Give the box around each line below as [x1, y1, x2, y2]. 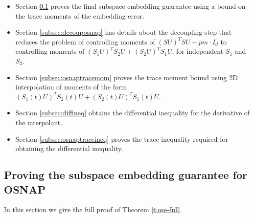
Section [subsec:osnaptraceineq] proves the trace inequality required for [15, 133, 228, 144]
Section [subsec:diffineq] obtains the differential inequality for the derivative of [15, 108, 250, 118]
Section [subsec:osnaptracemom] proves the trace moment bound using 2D [15, 72, 238, 82]
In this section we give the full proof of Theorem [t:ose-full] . [4, 204, 183, 215]
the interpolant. [15, 117, 63, 127]
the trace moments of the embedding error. [15, 10, 144, 21]
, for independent [172, 46, 224, 56]
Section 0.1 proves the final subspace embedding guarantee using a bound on [15, 1, 246, 11]
